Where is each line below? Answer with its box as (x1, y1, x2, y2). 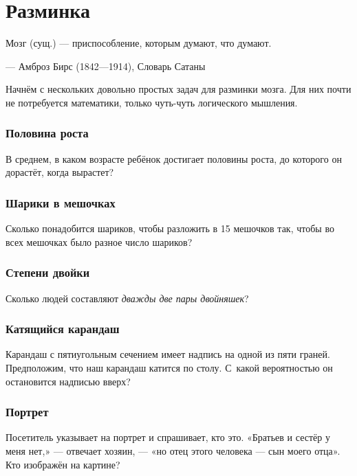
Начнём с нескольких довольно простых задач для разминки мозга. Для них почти (6, 82, 351, 96)
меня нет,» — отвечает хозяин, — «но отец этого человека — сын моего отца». (6, 443, 340, 457)
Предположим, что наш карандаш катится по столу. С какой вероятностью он (6, 360, 333, 374)
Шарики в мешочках (6, 194, 116, 211)
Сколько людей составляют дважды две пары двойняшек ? (6, 291, 249, 305)
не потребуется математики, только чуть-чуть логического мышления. (6, 95, 298, 109)
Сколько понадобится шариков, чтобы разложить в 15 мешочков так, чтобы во (6, 221, 334, 236)
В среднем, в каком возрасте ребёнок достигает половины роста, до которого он (6, 151, 342, 166)
